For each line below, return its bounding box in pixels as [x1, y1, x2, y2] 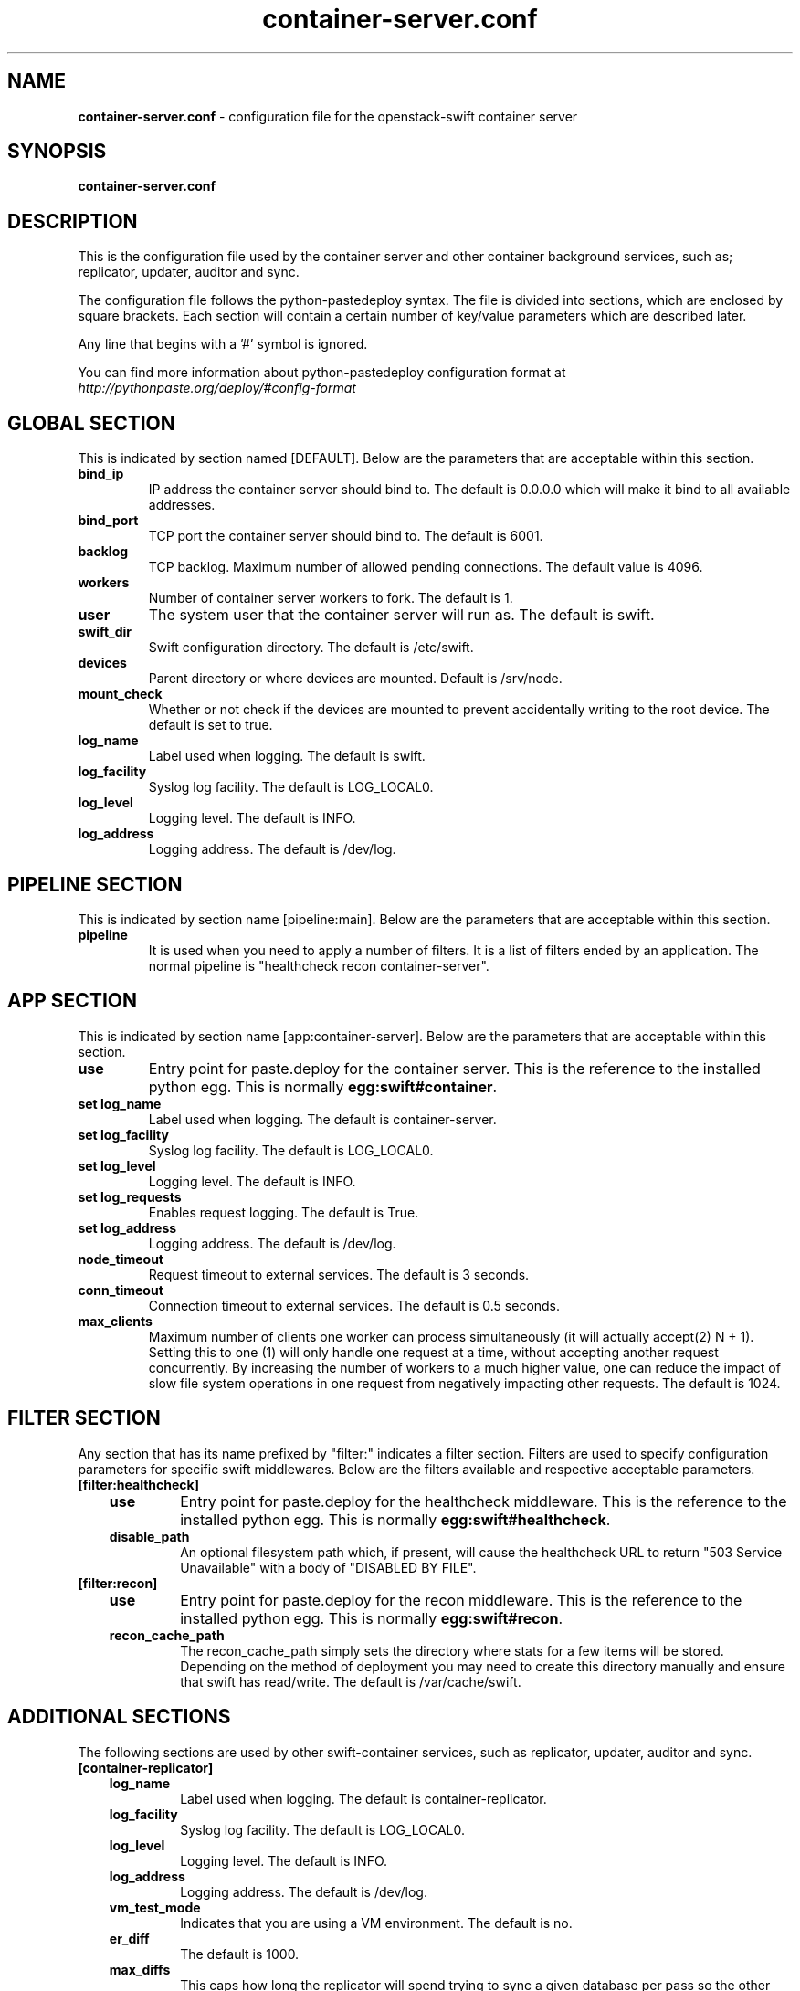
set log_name [78, 1095, 162, 1111]
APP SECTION [7, 989, 138, 1013]
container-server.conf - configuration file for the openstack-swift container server [78, 108, 578, 124]
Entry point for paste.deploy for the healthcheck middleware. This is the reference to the [180, 1491, 787, 1511]
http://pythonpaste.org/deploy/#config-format [78, 380, 356, 396]
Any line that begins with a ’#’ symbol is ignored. [78, 336, 368, 353]
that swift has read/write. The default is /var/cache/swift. [180, 1673, 521, 1690]
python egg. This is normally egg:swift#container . [148, 1077, 498, 1096]
